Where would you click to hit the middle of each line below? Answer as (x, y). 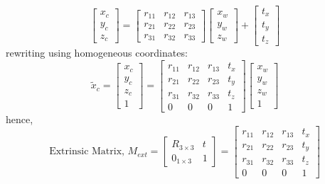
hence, (20, 119)
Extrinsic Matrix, (87, 152)
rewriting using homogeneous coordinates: (97, 53)
